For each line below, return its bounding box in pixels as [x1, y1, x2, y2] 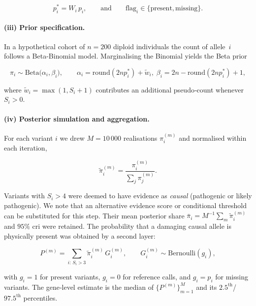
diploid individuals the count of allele [113, 41, 225, 51]
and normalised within [179, 132, 247, 143]
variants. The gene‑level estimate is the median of [4, 281, 154, 292]
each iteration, [4, 143, 47, 153]
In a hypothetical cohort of [4, 41, 85, 51]
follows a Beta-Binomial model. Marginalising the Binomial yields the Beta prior [4, 51, 247, 61]
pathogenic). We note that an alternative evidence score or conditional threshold [4, 200, 247, 210]
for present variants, [40, 272, 100, 282]
